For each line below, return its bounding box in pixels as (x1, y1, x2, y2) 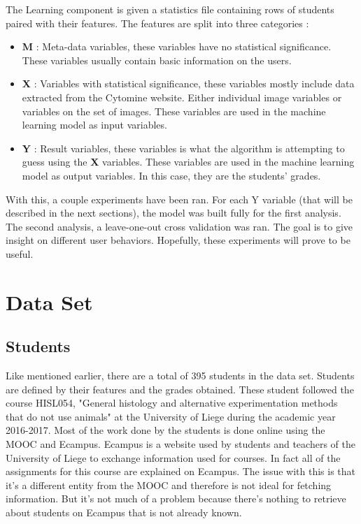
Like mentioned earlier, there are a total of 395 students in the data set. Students (6, 368, 355, 383)
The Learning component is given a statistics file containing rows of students (6, 2, 334, 16)
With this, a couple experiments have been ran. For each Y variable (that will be (6, 191, 353, 206)
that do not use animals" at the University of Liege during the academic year (6, 409, 336, 423)
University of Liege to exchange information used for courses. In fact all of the (6, 450, 341, 465)
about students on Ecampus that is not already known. (6, 505, 242, 520)
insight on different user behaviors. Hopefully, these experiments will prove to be (6, 233, 351, 247)
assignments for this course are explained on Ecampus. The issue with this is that (6, 464, 355, 479)
